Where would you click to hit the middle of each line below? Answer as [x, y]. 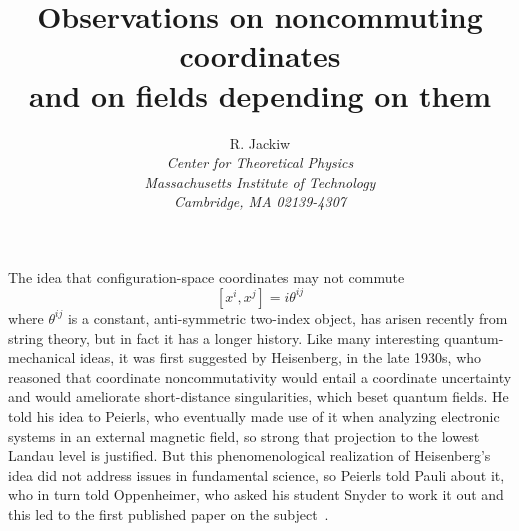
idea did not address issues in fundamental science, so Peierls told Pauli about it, [256, 474]
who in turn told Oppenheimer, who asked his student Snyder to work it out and [256, 494]
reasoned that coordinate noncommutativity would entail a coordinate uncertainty [260, 376]
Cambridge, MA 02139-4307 [260, 201]
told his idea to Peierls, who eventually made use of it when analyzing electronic [254, 415]
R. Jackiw [260, 142]
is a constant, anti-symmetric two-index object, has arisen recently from [287, 317]
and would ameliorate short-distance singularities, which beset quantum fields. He [258, 396]
